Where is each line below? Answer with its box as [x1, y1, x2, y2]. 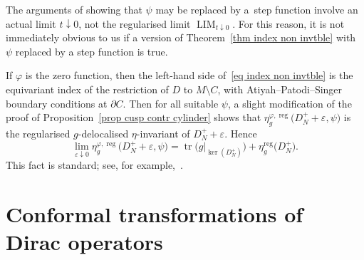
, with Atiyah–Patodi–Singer [217, 81, 343, 96]
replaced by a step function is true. [15, 43, 168, 58]
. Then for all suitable [123, 95, 219, 110]
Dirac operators [6, 227, 163, 256]
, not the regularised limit [78, 16, 191, 31]
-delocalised [78, 125, 129, 140]
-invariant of [136, 125, 190, 140]
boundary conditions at [6, 95, 108, 110]
